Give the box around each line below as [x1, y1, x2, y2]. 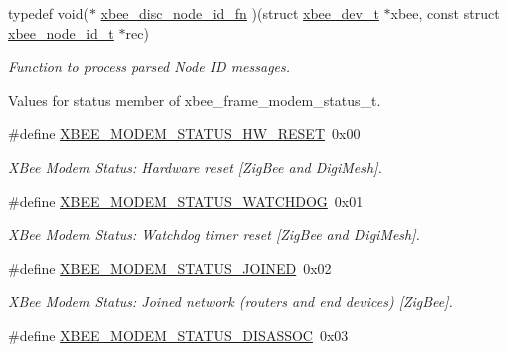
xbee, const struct [390, 3, 500, 23]
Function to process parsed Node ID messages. [8, 56, 291, 77]
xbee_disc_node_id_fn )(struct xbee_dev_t [100, 3, 379, 23]
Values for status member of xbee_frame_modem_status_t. [8, 89, 381, 110]
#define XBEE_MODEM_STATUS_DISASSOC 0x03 [8, 324, 349, 345]
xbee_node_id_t [8, 22, 114, 43]
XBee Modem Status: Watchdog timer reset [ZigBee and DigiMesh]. [8, 224, 420, 245]
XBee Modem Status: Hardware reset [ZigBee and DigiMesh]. [8, 156, 382, 177]
